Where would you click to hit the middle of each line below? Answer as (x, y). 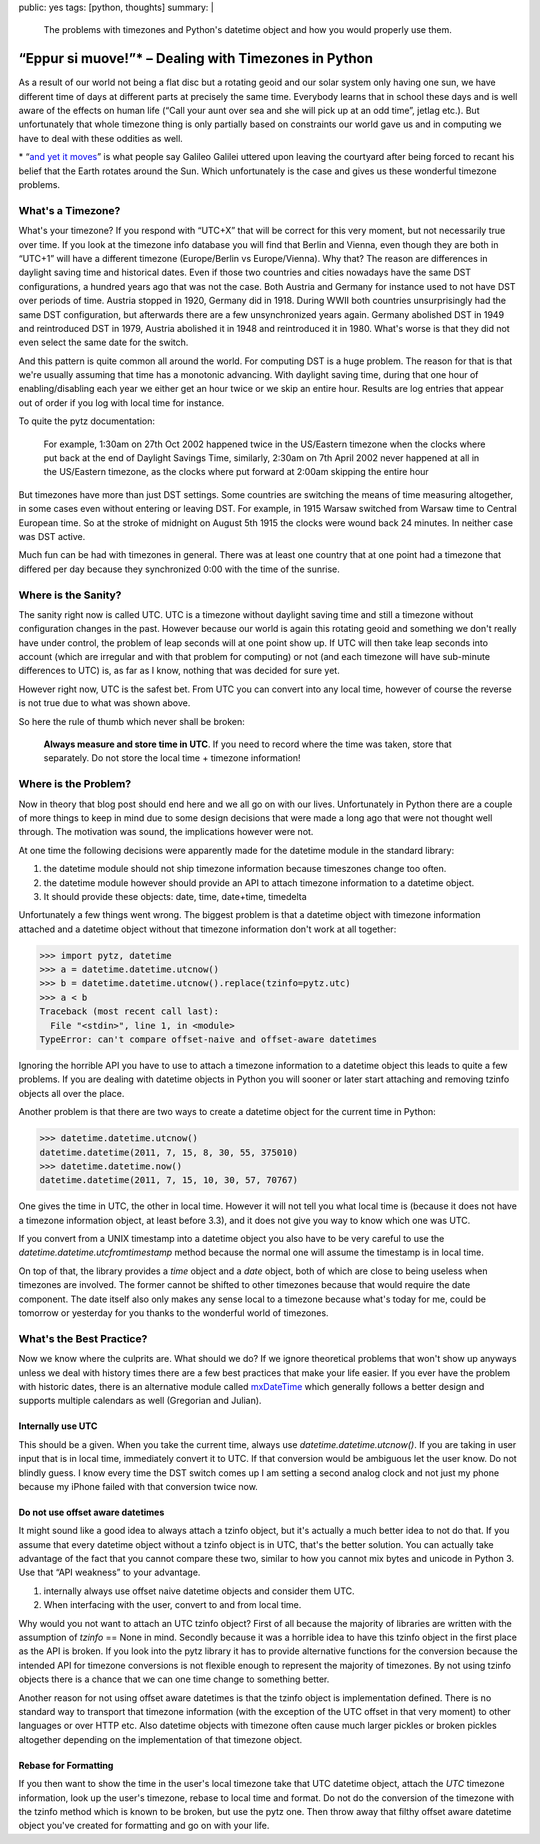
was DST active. (52, 536)
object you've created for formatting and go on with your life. (144, 1826)
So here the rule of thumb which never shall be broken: (131, 721)
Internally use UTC (58, 1426)
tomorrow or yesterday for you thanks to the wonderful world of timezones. (173, 1313)
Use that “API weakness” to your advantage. (109, 1572)
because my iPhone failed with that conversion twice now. (138, 1486)
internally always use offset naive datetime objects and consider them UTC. (199, 1591)
